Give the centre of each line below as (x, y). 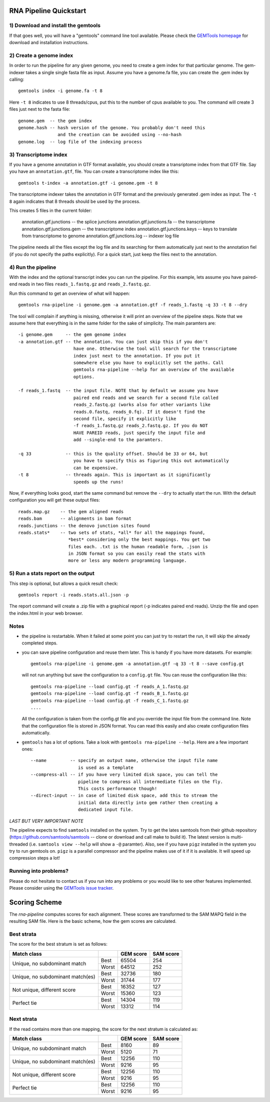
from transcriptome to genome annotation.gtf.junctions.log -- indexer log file (100, 236)
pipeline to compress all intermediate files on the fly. (150, 782)
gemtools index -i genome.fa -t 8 (60, 91)
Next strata (23, 1019)
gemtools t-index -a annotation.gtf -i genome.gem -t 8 (88, 183)
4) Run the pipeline (33, 267)
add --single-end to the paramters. (118, 440)
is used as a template (105, 768)
